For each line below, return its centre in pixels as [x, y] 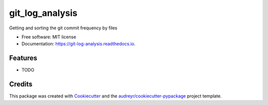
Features [23, 58]
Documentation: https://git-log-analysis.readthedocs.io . [79, 44]
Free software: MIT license [49, 37]
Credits [21, 84]
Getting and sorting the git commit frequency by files [63, 28]
